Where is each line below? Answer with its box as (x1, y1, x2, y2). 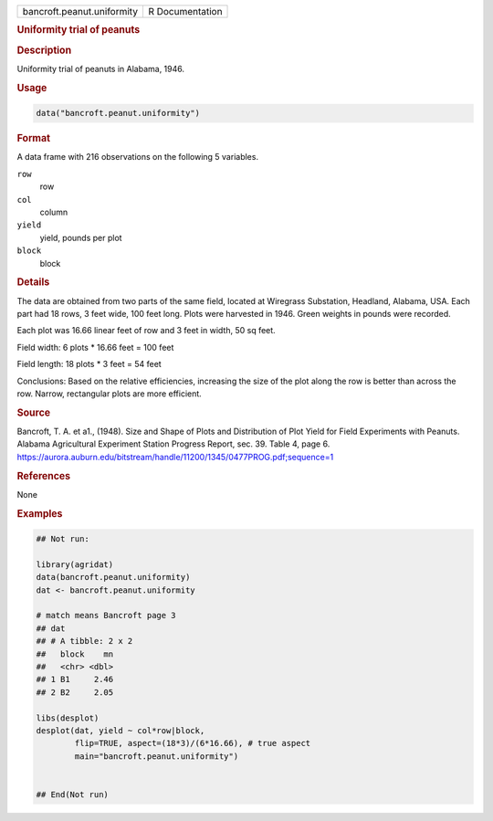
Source (16, 406, 51, 419)
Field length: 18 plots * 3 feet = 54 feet (16, 359, 162, 370)
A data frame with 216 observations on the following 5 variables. (16, 152, 259, 163)
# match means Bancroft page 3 (36, 610, 177, 621)
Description (16, 44, 72, 57)
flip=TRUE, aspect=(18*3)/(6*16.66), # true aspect (74, 738, 311, 749)
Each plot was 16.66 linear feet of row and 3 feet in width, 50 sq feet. (16, 325, 276, 336)
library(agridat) (36, 559, 114, 570)
